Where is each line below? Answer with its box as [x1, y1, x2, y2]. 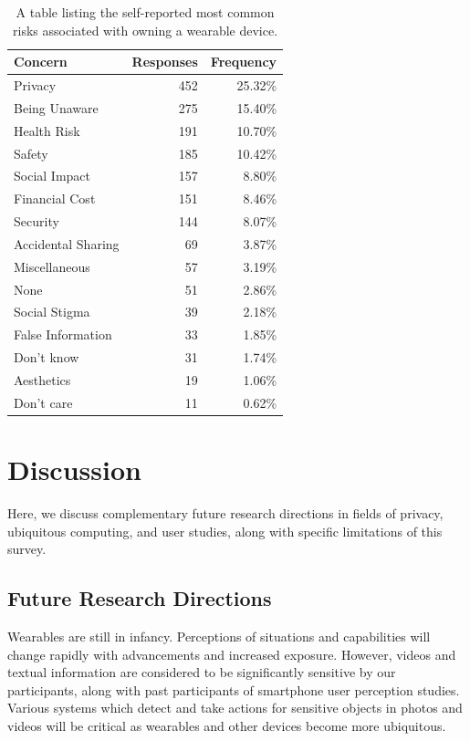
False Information [14, 325, 112, 344]
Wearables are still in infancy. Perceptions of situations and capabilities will [7, 627, 431, 646]
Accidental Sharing [14, 234, 120, 253]
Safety [14, 143, 48, 162]
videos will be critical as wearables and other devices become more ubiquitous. [7, 716, 446, 736]
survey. [7, 539, 47, 558]
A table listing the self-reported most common [16, 3, 275, 21]
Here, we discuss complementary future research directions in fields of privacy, [7, 504, 444, 523]
